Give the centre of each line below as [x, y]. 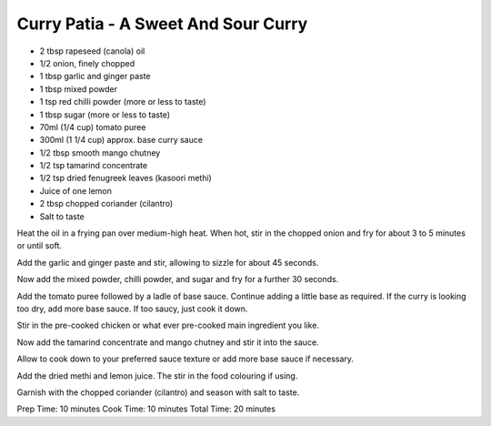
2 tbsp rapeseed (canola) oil [92, 51]
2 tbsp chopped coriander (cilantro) [106, 204]
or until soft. [40, 246]
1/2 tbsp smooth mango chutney [100, 152]
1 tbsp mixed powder [79, 89]
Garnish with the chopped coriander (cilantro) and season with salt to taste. [158, 392]
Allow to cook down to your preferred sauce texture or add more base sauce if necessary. [185, 359]
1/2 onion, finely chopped [87, 63]
